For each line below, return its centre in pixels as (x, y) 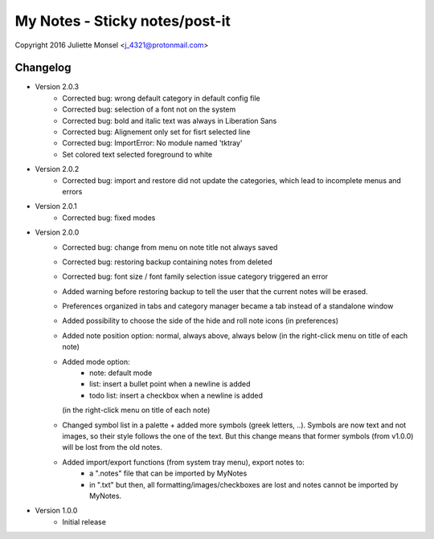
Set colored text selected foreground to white (137, 154)
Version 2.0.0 (57, 232)
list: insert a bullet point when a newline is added (170, 384)
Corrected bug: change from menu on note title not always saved (170, 247)
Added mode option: (96, 361)
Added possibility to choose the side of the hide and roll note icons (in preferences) (201, 321)
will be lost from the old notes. (112, 447)
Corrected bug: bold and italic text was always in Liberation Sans (170, 120)
